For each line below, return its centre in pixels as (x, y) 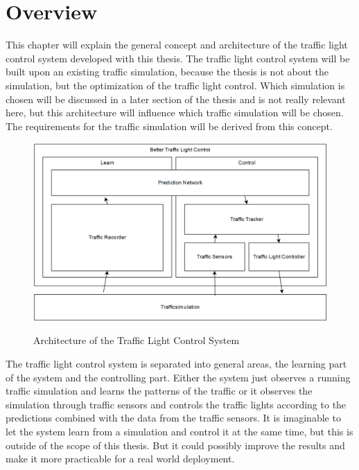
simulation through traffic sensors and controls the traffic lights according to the (176, 404)
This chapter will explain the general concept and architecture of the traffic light (177, 45)
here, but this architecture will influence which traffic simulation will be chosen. (175, 112)
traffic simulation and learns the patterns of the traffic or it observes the (159, 391)
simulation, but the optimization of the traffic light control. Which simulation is (175, 85)
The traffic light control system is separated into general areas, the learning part (176, 364)
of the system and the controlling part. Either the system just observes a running (178, 377)
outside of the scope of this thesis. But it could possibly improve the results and (175, 445)
